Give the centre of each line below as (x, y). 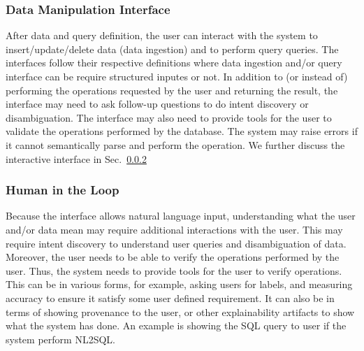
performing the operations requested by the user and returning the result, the (172, 90)
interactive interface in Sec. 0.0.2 (76, 158)
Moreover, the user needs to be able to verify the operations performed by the (173, 257)
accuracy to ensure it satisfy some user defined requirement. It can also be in (170, 298)
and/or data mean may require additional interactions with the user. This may (174, 229)
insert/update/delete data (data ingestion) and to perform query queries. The (172, 49)
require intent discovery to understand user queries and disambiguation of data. (176, 243)
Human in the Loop (63, 190)
